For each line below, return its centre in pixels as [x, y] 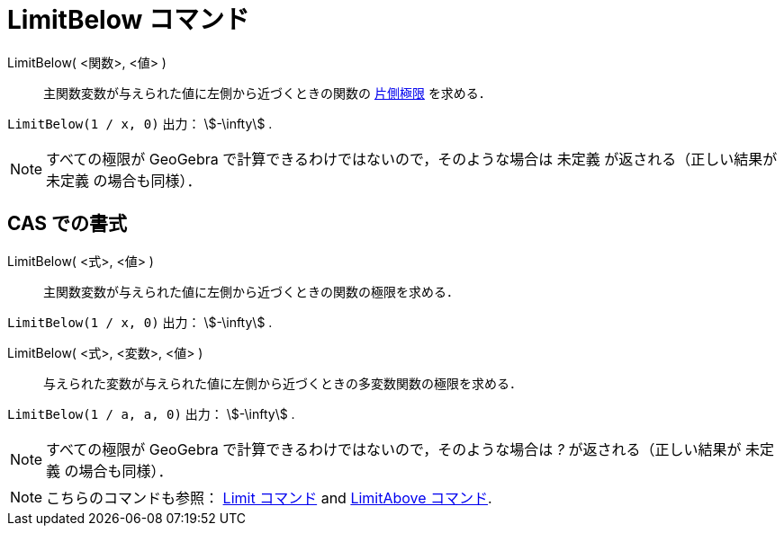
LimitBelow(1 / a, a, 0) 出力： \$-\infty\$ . [151, 413]
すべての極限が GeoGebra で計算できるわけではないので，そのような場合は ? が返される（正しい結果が [394, 449]
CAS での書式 [68, 224]
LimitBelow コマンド [128, 20]
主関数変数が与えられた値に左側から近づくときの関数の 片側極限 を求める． [267, 93]
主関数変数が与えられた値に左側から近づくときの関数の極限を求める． [251, 291]
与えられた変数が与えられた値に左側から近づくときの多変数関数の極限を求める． [283, 383]
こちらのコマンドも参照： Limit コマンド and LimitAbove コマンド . [269, 497]
